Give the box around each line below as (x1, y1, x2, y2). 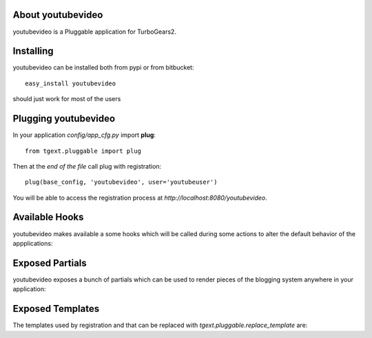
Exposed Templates (12, 303, 100, 315)
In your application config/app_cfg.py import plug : (12, 131, 156, 139)
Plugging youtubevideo (12, 113, 116, 125)
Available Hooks (12, 211, 84, 223)
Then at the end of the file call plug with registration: (12, 162, 162, 170)
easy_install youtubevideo (25, 79, 116, 87)
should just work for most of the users (12, 95, 121, 103)
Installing (12, 45, 54, 57)
